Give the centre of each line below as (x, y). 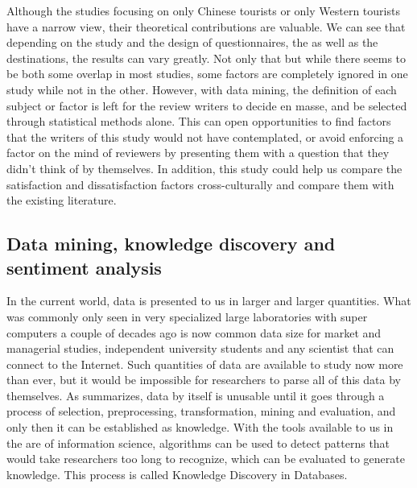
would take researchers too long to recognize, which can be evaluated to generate (206, 459)
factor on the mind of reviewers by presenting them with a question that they (198, 153)
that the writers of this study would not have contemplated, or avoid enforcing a (205, 136)
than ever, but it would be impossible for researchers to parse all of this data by (204, 380)
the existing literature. (62, 200)
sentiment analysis (84, 267)
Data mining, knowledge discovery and (171, 244)
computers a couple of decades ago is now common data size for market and (194, 332)
